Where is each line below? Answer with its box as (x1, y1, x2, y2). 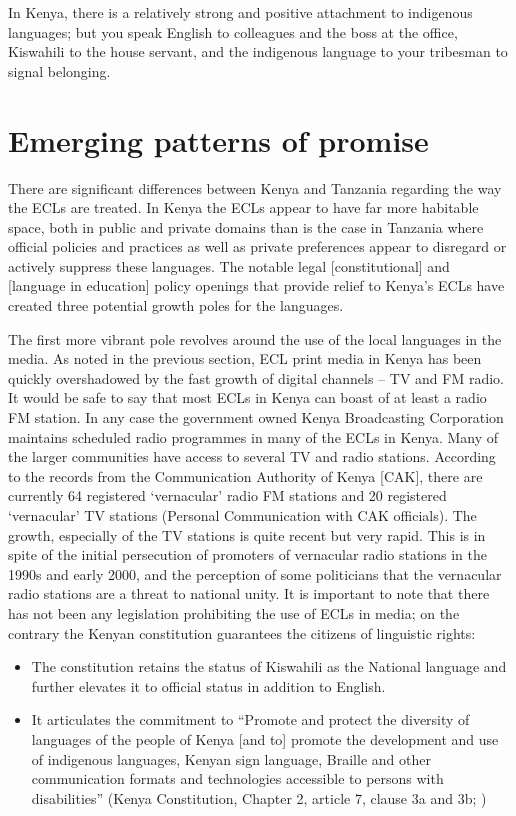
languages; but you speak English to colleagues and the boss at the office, (8, 21, 458, 42)
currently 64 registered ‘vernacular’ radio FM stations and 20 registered (8, 485, 447, 506)
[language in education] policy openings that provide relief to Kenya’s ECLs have (8, 275, 505, 296)
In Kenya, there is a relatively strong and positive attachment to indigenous (8, 2, 473, 22)
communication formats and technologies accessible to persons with (31, 768, 444, 789)
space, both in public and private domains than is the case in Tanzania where (8, 216, 484, 237)
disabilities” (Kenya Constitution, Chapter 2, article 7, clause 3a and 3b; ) (31, 787, 487, 808)
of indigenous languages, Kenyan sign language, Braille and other (31, 748, 431, 769)
